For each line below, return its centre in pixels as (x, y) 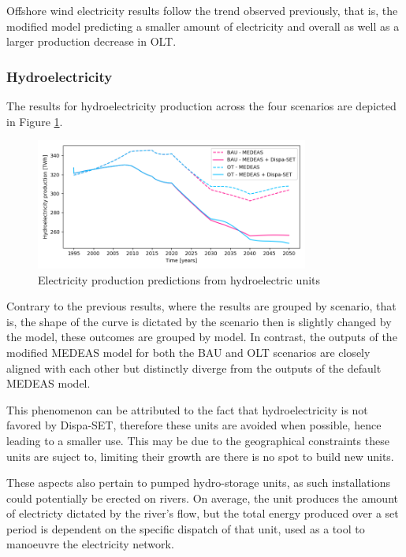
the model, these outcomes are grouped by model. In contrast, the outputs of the (202, 337)
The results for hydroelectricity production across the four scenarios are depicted (201, 106)
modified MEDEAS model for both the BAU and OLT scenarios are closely (188, 352)
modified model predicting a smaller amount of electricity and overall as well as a (203, 26)
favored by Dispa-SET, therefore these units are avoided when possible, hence (194, 425)
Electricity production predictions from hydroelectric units (179, 279)
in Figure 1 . (35, 121)
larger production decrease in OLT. (91, 41)
